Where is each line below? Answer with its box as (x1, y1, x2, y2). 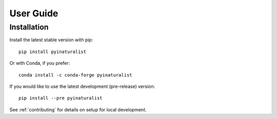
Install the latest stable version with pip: (9, 37, 93, 43)
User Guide (9, 8, 58, 19)
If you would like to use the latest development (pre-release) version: (9, 83, 155, 89)
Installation (9, 22, 49, 32)
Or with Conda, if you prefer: (9, 60, 70, 66)
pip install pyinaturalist (18, 49, 87, 55)
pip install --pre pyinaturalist (18, 95, 103, 101)
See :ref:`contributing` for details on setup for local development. (9, 106, 147, 112)
